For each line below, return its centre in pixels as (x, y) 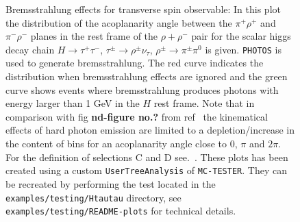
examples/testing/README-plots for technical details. (121, 211)
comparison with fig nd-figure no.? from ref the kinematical (137, 116)
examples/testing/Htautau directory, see (93, 197)
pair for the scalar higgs (241, 36)
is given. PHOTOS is (243, 49)
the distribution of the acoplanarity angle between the (119, 22)
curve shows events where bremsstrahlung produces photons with (142, 89)
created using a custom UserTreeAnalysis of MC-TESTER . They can (146, 170)
